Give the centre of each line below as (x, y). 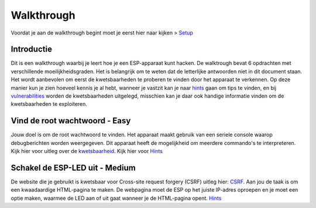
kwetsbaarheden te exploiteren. (49, 104)
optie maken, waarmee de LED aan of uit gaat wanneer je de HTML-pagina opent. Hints (116, 198)
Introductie (32, 49)
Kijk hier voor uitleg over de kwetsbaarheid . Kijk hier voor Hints (87, 151)
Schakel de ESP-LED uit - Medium (73, 167)
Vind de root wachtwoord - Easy (71, 121)
